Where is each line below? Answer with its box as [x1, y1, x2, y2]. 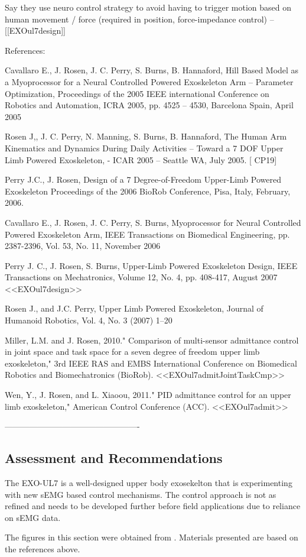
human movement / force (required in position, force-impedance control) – [5, 12, 274, 25]
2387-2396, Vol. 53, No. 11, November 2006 [5, 239, 161, 252]
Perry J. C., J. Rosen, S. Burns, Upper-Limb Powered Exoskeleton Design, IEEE [5, 259, 298, 271]
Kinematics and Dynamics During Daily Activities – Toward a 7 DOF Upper [5, 141, 284, 154]
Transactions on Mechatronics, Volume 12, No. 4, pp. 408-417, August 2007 [5, 271, 278, 283]
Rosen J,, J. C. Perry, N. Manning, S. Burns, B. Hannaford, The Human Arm [5, 130, 287, 143]
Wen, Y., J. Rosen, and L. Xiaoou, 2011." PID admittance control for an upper [5, 388, 291, 401]
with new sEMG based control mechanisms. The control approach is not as [5, 488, 276, 500]
